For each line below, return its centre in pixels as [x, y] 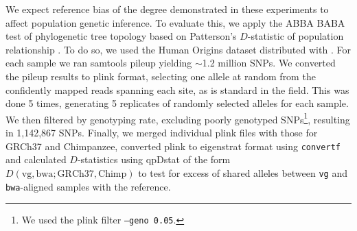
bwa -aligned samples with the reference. [88, 186]
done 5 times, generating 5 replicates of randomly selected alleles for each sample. [177, 103]
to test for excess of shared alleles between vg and [243, 172]
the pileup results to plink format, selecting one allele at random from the [161, 76]
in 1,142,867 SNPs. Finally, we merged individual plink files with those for [162, 132]
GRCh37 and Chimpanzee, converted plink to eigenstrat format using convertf [173, 146]
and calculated [36, 159]
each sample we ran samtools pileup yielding [99, 63]
